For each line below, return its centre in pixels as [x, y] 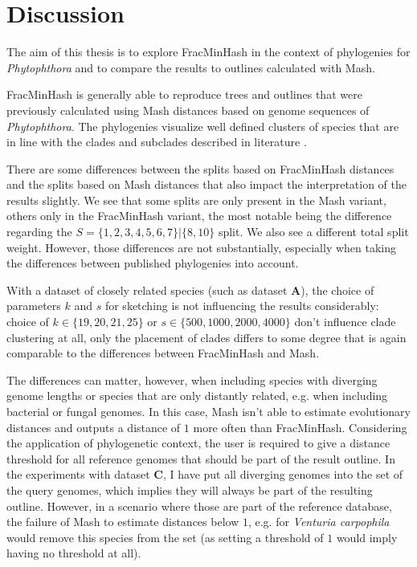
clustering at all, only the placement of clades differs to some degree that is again [206, 337]
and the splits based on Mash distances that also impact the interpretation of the [207, 184]
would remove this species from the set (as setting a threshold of [165, 537]
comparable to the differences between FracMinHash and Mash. [163, 353]
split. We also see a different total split [313, 232]
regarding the [39, 232]
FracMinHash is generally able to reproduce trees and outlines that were [184, 94]
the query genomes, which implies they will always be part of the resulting [190, 489]
